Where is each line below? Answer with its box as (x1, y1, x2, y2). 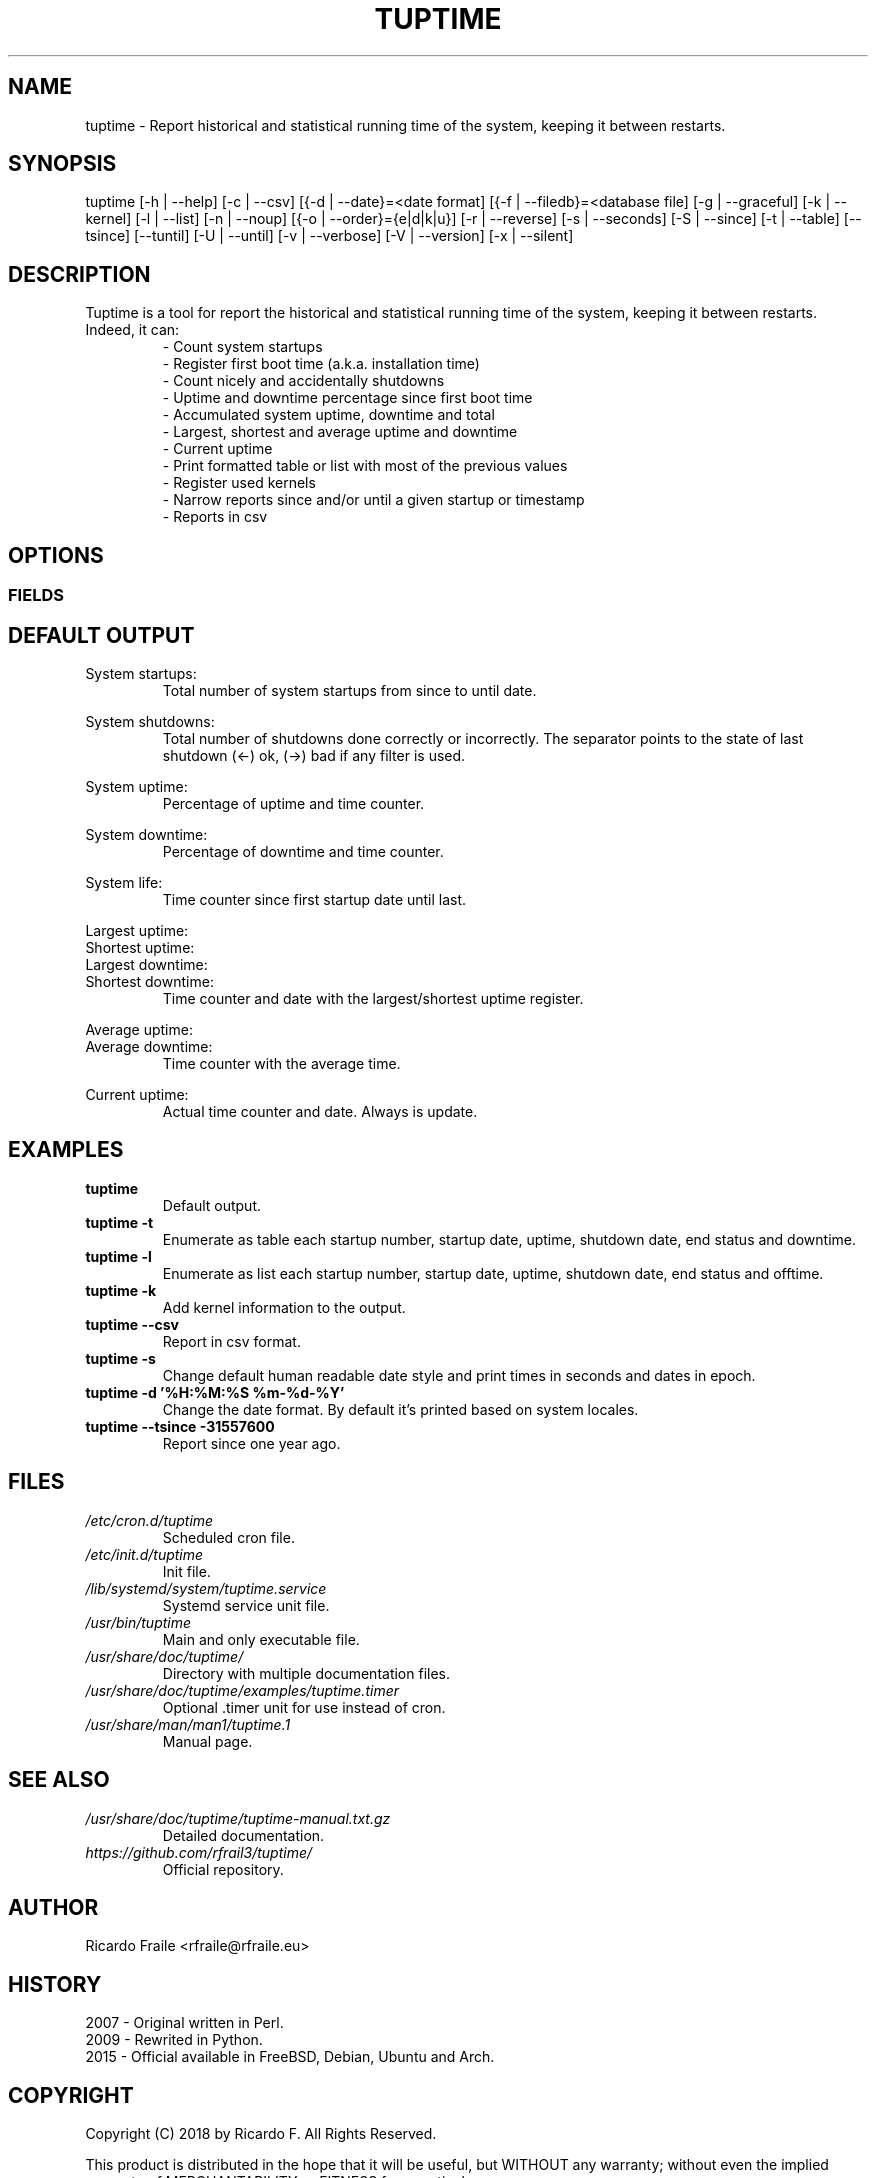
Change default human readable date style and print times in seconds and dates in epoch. (162, 1366, 756, 1384)
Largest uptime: (85, 921, 189, 939)
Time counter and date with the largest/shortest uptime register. (162, 989, 584, 1007)
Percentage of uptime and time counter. (162, 794, 425, 812)
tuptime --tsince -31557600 (85, 1417, 275, 1435)
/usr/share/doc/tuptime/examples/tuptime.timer (85, 1681, 399, 1699)
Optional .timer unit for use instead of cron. (162, 1698, 446, 1716)
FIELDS (8, 585, 64, 606)
